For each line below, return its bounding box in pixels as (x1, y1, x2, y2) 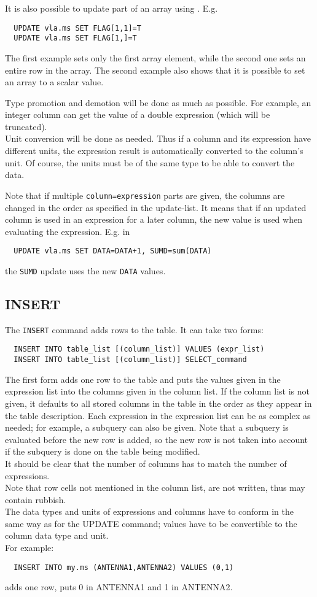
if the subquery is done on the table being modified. (5, 445, 200, 458)
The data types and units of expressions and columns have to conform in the (5, 505, 294, 518)
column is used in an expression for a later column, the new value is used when (5, 213, 302, 226)
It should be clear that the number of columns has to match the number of (5, 456, 287, 469)
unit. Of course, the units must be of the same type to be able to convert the (5, 156, 295, 169)
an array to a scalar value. (5, 75, 104, 88)
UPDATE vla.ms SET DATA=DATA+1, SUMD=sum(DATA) (14, 247, 212, 256)
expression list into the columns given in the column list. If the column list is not (5, 385, 310, 398)
